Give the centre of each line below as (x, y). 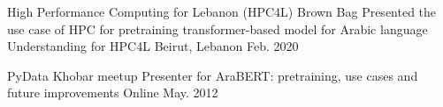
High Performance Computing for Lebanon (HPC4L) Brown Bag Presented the (222, 11)
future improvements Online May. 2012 (113, 93)
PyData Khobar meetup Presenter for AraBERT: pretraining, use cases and (213, 75)
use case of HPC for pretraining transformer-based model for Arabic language (218, 29)
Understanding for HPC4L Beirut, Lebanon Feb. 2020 (153, 46)
